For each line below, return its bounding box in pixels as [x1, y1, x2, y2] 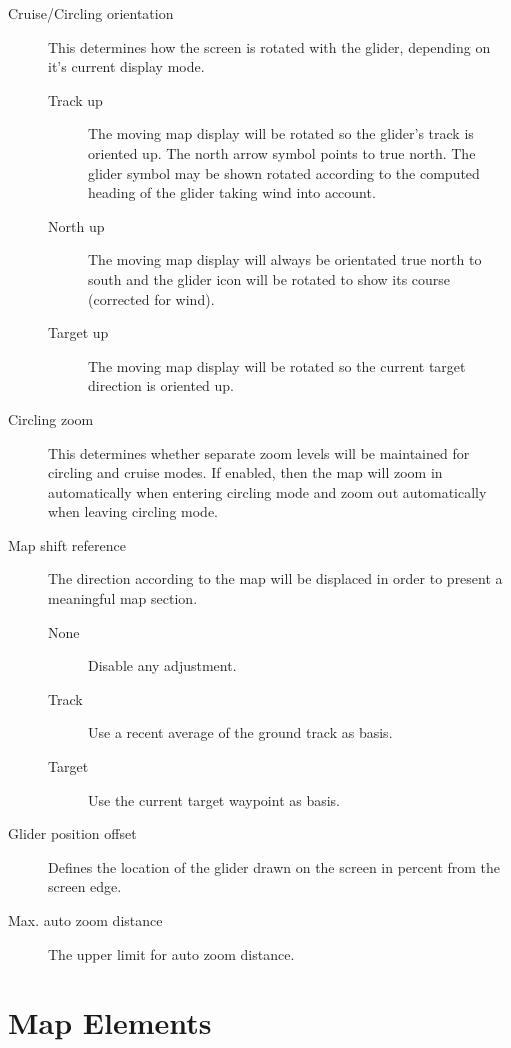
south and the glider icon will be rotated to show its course [88, 268, 451, 289]
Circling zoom [8, 408, 94, 429]
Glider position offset [8, 823, 137, 844]
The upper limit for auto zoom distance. [48, 943, 295, 964]
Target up [48, 322, 109, 343]
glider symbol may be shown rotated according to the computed [88, 162, 480, 183]
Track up [48, 89, 103, 110]
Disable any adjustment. [88, 655, 237, 676]
